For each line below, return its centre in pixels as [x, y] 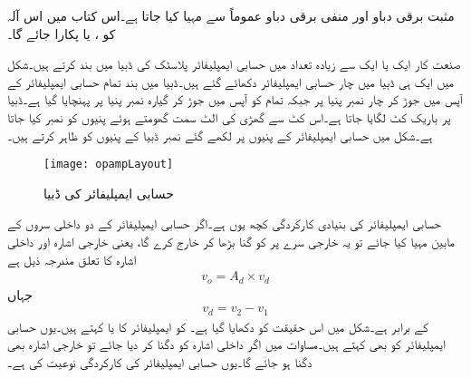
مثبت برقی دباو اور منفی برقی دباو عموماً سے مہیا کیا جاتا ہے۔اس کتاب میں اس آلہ [231, 15]
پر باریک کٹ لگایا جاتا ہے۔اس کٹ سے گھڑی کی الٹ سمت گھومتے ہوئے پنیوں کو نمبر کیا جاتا [229, 116]
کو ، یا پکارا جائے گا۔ [62, 33]
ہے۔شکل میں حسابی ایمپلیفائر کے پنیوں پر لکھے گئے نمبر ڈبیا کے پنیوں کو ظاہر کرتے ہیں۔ [220, 135]
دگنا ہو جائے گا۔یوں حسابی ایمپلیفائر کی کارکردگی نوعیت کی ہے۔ [160, 361]
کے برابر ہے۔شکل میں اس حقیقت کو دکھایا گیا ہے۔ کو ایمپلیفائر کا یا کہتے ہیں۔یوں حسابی [218, 326]
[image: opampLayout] [109, 165]
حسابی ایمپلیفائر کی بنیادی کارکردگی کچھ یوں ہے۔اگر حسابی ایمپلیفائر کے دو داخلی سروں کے [224, 223]
